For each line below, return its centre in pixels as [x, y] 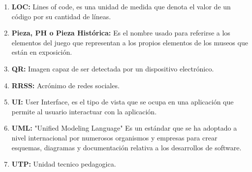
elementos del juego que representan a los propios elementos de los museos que [130, 42]
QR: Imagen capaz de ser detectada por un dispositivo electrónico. [113, 68]
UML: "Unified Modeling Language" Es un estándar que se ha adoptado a [124, 128]
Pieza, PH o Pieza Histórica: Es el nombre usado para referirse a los [121, 33]
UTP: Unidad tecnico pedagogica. [64, 164]
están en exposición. [42, 52]
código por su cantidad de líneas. [61, 16]
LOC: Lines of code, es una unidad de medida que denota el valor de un [121, 6]
